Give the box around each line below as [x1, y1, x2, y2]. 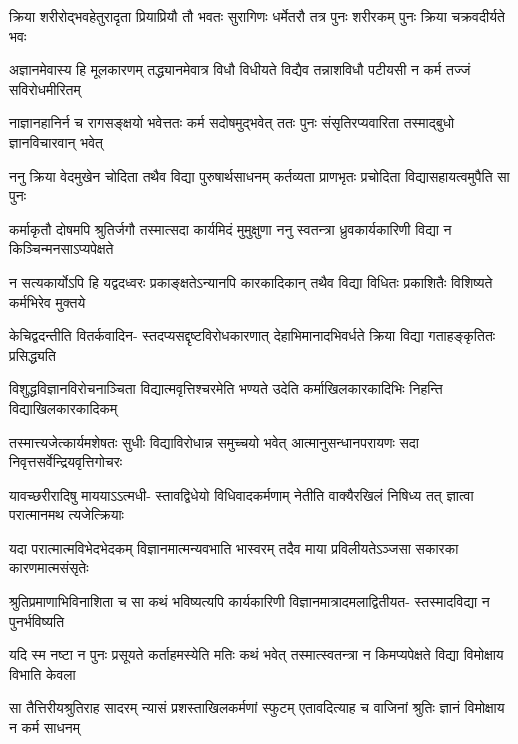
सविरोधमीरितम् [9, 78, 81, 99]
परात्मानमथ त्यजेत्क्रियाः [9, 504, 124, 525]
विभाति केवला [9, 663, 76, 684]
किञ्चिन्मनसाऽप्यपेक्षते [9, 238, 114, 259]
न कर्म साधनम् [9, 717, 81, 738]
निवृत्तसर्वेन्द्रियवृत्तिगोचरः [9, 451, 123, 472]
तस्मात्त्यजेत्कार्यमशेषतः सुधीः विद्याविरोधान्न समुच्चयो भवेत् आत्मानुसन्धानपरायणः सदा [9, 431, 420, 452]
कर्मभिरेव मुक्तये [9, 291, 86, 312]
